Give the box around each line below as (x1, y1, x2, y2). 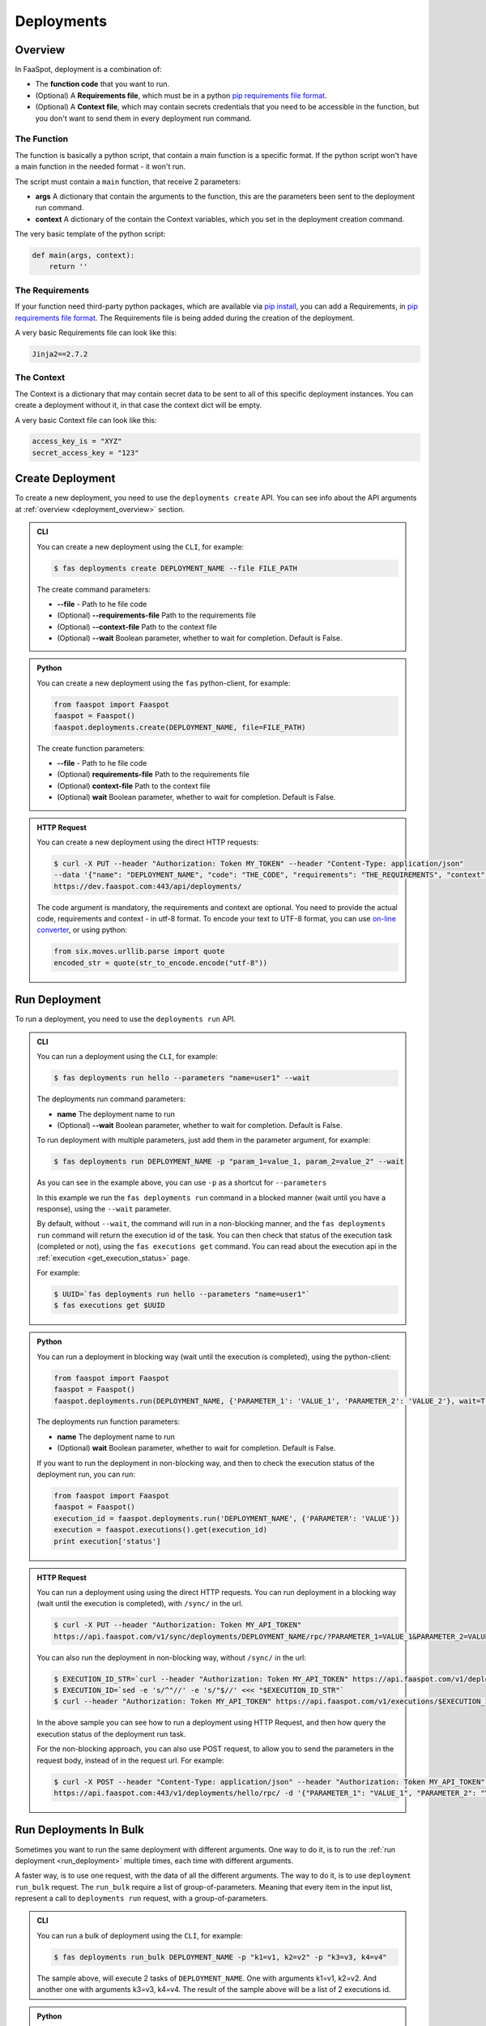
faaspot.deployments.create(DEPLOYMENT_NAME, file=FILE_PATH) (53, 722, 306, 732)
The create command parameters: (36, 584, 151, 594)
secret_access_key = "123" (32, 448, 139, 457)
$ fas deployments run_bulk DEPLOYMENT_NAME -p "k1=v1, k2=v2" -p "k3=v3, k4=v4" (53, 1952, 388, 1961)
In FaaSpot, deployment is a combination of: (15, 65, 162, 75)
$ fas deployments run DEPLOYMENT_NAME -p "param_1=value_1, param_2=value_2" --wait (53, 1157, 404, 1166)
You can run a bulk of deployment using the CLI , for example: (36, 1930, 243, 1940)
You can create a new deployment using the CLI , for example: (36, 541, 245, 551)
